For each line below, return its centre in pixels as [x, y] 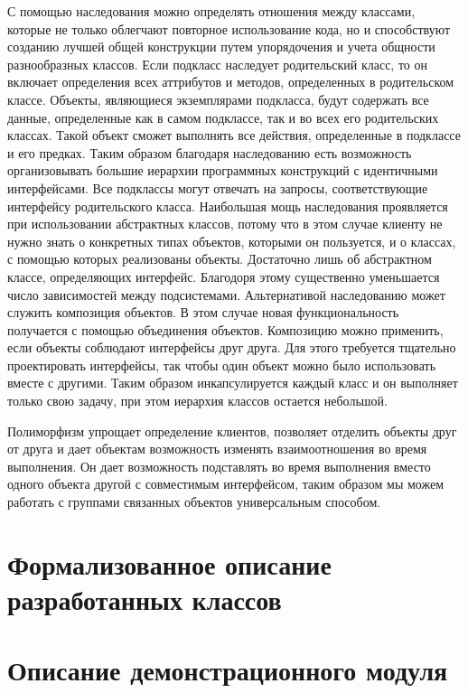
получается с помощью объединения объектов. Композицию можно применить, [225, 329]
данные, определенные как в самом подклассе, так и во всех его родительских [223, 117]
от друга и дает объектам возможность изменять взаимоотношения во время [217, 449]
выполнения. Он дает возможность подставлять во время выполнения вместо [219, 466]
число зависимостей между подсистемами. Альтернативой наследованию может [226, 294]
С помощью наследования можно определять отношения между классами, [211, 11]
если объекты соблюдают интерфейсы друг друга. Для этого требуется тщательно [232, 347]
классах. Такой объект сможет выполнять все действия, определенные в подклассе [234, 135]
